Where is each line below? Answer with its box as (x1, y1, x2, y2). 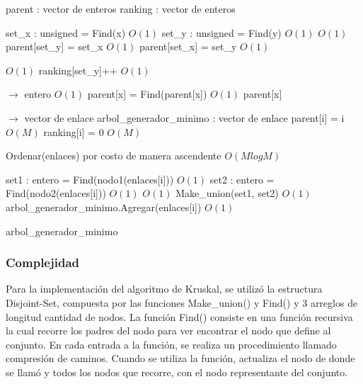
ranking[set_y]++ (38, 62, 117, 77)
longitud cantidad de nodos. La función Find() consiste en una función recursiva (6, 309, 353, 324)
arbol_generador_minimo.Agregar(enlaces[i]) (6, 199, 202, 214)
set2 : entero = (209, 171, 275, 186)
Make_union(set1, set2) (175, 186, 279, 201)
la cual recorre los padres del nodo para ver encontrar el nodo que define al (6, 323, 331, 338)
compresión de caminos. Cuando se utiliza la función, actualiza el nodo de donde (6, 351, 355, 366)
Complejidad (6, 254, 79, 271)
